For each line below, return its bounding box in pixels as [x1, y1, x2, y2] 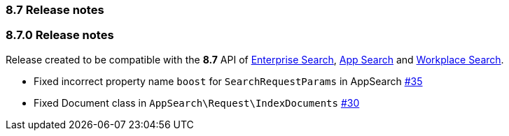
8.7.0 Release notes [6, 28, 114, 43]
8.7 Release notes [6, 3, 104, 17]
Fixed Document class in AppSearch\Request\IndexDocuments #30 [34, 96, 360, 109]
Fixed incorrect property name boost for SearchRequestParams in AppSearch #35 [34, 75, 423, 87]
